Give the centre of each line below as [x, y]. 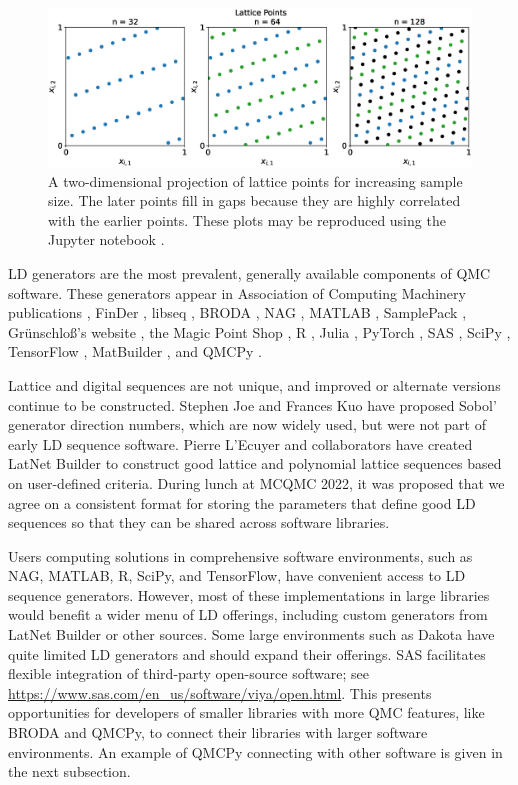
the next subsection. [69, 771]
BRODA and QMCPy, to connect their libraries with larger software [218, 732]
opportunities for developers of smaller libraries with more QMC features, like [246, 712]
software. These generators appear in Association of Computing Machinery [237, 292]
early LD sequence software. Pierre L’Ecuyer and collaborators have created [240, 443]
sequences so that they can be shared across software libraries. [199, 522]
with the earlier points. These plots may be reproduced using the [247, 219]
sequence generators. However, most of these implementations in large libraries [249, 594]
